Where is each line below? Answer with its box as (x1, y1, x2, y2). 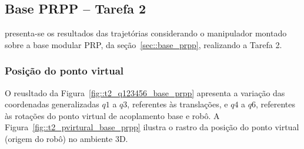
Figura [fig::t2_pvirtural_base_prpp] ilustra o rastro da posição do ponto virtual (5, 121, 299, 133)
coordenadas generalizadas (5, 98, 99, 110)
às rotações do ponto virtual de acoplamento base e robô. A (5, 109, 220, 121)
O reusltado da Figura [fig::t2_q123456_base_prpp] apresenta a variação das (5, 86, 285, 99)
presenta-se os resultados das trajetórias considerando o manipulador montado (5, 27, 287, 39)
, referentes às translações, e (127, 98, 228, 110)
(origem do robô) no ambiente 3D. (5, 132, 128, 144)
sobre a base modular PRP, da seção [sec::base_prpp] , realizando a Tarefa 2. (5, 38, 282, 50)
